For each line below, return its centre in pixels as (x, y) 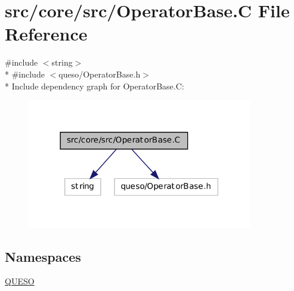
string (62, 62)
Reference (46, 34)
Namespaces (43, 256)
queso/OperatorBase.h (100, 74)
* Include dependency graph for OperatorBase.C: (95, 86)
